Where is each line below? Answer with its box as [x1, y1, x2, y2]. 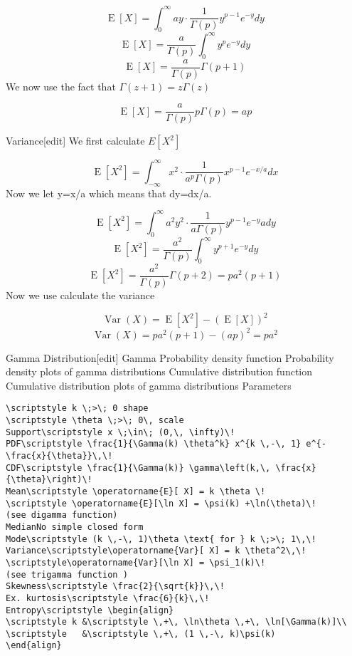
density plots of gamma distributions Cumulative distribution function [6, 364, 313, 379]
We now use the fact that [6, 78, 116, 93]
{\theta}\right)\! [6, 474, 92, 485]
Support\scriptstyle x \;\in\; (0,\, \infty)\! [6, 427, 235, 437]
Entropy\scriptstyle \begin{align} [6, 605, 174, 615]
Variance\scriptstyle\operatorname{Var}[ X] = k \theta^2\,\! [6, 546, 306, 556]
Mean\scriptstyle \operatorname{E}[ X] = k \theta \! [6, 486, 266, 496]
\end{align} [6, 640, 62, 651]
